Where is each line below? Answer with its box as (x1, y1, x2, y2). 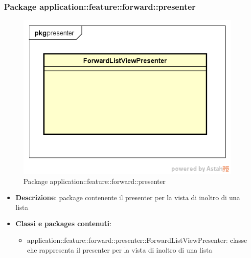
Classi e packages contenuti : (15, 218, 112, 229)
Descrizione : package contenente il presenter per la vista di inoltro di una (15, 192, 240, 203)
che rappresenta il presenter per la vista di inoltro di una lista (27, 244, 212, 255)
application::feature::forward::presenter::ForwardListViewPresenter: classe (27, 234, 247, 245)
